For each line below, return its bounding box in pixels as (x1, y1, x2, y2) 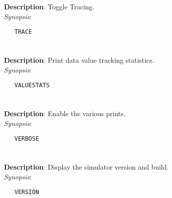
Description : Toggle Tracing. (4, 1, 95, 12)
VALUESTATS (14, 82, 50, 89)
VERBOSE (14, 135, 39, 143)
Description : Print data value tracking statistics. (4, 55, 154, 65)
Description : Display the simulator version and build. (4, 162, 169, 172)
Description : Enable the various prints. (4, 108, 125, 119)
